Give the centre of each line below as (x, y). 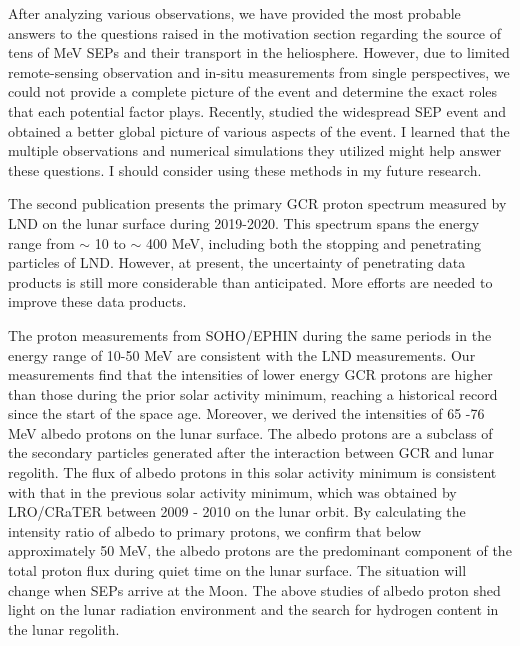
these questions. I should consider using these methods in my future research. (245, 169)
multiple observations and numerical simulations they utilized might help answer (255, 150)
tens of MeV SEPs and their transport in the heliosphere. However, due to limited (259, 52)
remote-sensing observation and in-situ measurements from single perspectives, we (259, 71)
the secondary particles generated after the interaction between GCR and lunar (251, 452)
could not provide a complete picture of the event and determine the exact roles (253, 91)
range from (41, 242)
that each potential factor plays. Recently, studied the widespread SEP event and (257, 110)
